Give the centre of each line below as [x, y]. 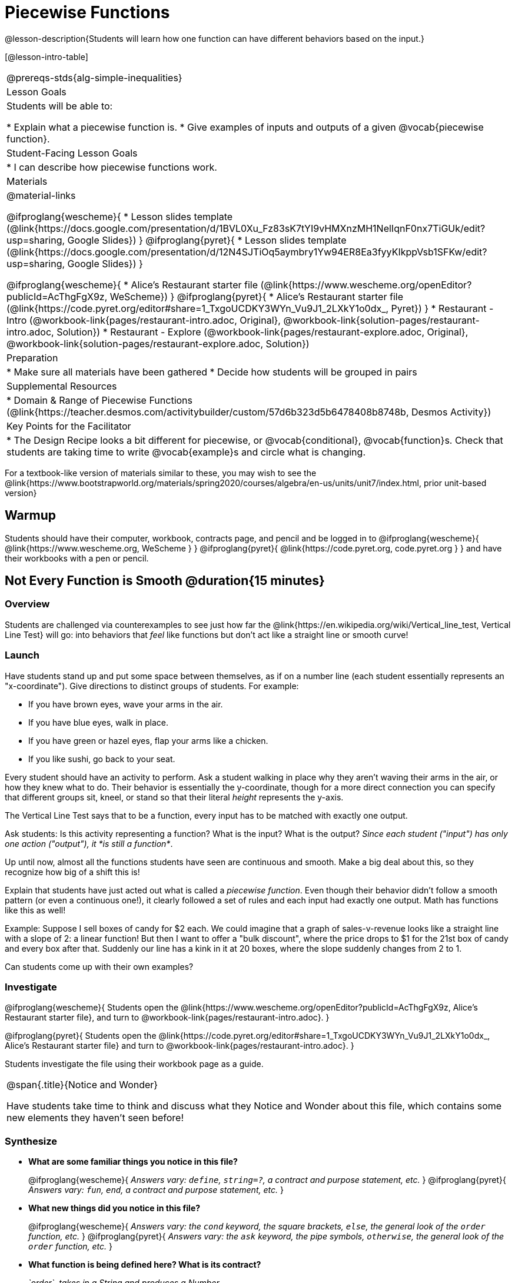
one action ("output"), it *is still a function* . [89, 843]
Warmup [30, 516]
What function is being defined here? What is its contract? [145, 1265]
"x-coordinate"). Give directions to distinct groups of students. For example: [152, 686]
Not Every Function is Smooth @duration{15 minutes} [165, 581]
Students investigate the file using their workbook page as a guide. [134, 1064]
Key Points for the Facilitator [69, 426]
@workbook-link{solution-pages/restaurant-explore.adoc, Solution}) [158, 343]
